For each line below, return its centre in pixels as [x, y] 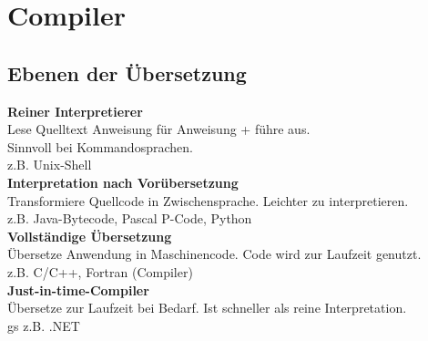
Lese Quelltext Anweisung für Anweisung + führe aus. [159, 129]
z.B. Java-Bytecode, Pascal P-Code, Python [130, 218]
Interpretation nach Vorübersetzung [123, 182]
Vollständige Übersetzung [90, 236]
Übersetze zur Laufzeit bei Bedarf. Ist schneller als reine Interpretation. [207, 308]
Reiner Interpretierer [75, 111]
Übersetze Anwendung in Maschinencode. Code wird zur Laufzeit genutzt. [214, 254]
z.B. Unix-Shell [50, 165]
